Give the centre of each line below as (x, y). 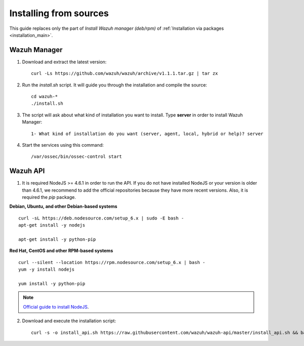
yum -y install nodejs (47, 270)
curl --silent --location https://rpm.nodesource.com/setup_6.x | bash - (112, 262)
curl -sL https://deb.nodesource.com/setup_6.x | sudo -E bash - (101, 218)
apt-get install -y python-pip (57, 240)
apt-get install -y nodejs (52, 225)
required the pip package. (49, 197)
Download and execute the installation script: (69, 321)
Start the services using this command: (63, 145)
